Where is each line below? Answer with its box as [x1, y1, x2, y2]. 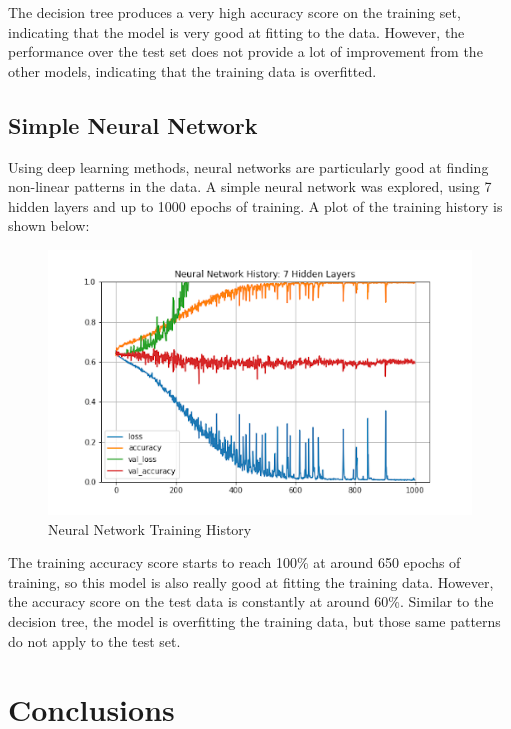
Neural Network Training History [48, 518, 252, 539]
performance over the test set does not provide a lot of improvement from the [8, 41, 483, 62]
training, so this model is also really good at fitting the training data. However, [8, 571, 494, 592]
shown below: [8, 215, 90, 236]
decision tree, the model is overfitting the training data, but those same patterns [8, 610, 501, 631]
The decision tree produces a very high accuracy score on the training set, [8, 2, 461, 22]
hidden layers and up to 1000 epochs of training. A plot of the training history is [8, 195, 503, 216]
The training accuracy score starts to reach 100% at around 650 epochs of [8, 552, 461, 573]
